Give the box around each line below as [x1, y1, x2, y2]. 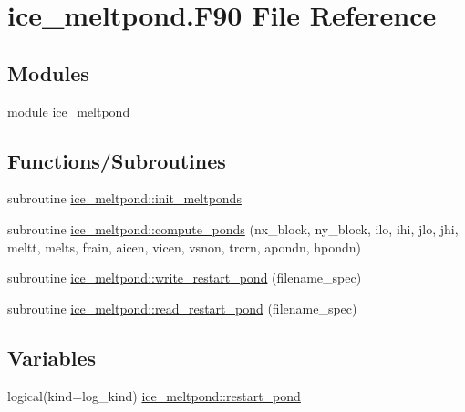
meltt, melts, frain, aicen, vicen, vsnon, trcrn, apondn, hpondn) [7, 237, 362, 256]
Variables [7, 343, 97, 371]
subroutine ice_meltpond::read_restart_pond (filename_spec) [7, 298, 357, 317]
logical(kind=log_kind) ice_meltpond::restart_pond [7, 386, 301, 405]
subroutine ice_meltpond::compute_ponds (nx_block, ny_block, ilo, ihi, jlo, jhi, [7, 219, 459, 238]
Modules [7, 58, 89, 87]
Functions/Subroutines [7, 146, 226, 174]
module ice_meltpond [7, 101, 130, 120]
